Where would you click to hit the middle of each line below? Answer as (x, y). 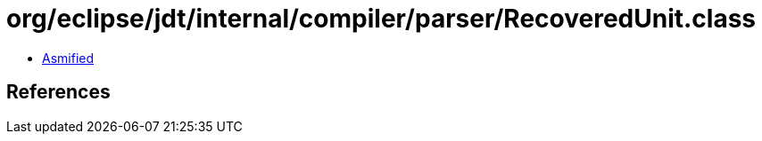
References (58, 92)
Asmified (68, 58)
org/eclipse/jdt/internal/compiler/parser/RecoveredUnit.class (381, 19)
